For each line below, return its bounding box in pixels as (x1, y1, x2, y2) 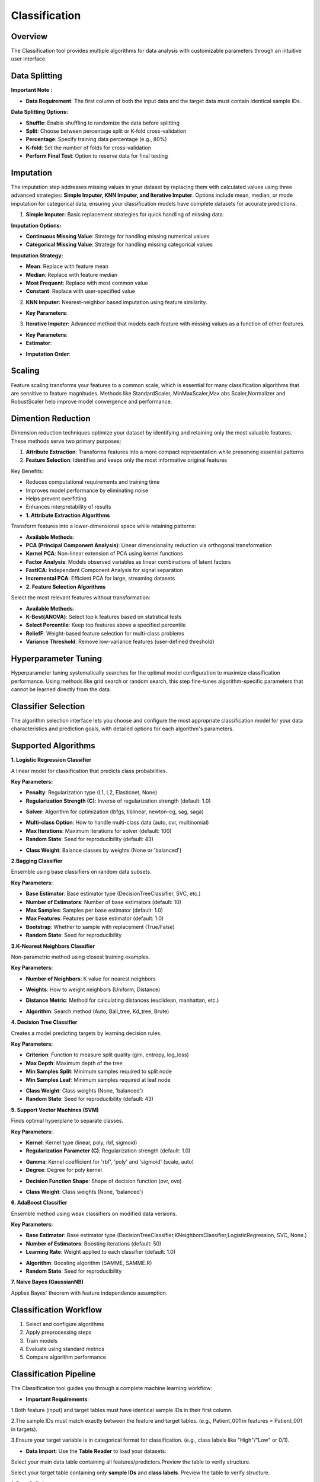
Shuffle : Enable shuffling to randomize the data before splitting (25, 119, 180, 126)
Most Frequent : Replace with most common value (25, 279, 148, 286)
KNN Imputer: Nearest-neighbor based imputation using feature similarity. (25, 298, 207, 305)
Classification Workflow (11, 1305, 103, 1315)
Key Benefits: (11, 467, 44, 474)
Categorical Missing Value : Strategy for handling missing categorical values (25, 241, 213, 248)
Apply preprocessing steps (25, 1328, 92, 1336)
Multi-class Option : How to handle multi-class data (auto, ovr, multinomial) (25, 819, 209, 826)
